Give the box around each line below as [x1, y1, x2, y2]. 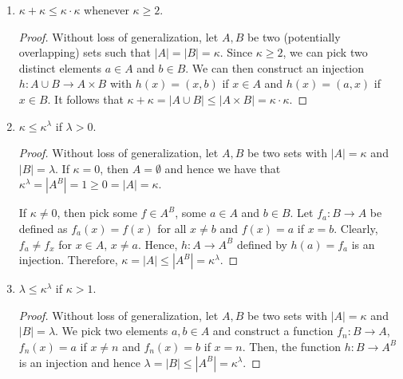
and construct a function [212, 322, 334, 339]
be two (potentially [247, 28, 341, 45]
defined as [18, 219, 68, 236]
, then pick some [57, 204, 137, 221]
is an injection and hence [18, 353, 140, 370]
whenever [84, 2, 129, 18]
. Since [219, 44, 253, 61]
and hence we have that [164, 160, 281, 176]
